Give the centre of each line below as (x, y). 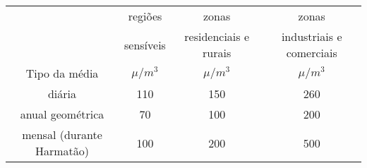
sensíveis (145, 44)
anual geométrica (62, 114)
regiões (145, 16)
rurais (217, 53)
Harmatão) (62, 151)
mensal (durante (62, 134)
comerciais (312, 53)
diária (62, 94)
